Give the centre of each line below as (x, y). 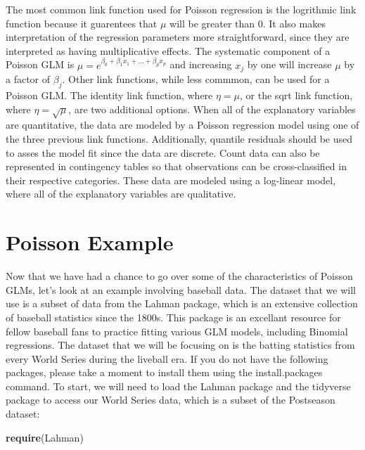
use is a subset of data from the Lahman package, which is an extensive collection (182, 303)
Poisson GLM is (40, 64)
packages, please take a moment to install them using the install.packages (164, 372)
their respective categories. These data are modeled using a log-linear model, (171, 180)
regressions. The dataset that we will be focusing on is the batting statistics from (180, 345)
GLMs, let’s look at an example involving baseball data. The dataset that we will (181, 289)
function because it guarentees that (82, 23)
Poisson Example (90, 242)
